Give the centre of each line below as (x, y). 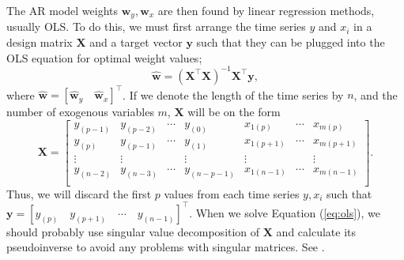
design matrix (40, 42)
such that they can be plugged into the (291, 42)
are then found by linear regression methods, (266, 10)
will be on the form (234, 112)
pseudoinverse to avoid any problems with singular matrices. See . (166, 247)
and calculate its (316, 231)
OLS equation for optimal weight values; (104, 57)
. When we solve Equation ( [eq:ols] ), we (285, 212)
